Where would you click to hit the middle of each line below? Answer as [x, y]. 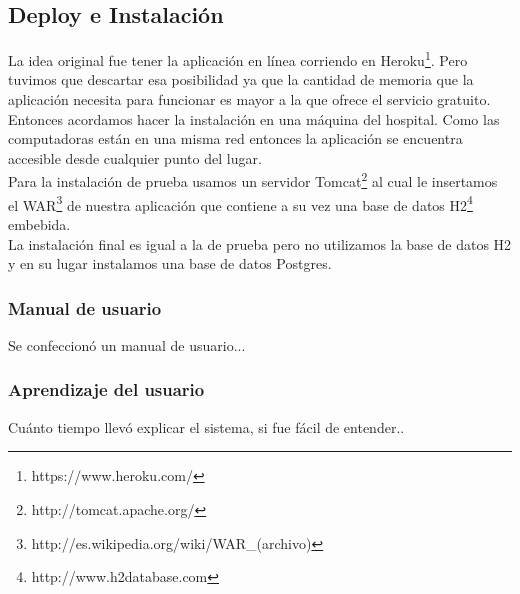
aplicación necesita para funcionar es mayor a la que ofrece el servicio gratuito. [249, 99]
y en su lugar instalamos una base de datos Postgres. [170, 263]
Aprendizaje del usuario [106, 389]
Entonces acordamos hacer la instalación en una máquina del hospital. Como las [254, 118]
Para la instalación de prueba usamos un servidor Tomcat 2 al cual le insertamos [253, 180]
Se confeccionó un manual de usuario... [127, 344]
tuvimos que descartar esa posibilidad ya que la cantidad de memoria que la [241, 79]
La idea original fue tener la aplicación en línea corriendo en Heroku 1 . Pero [238, 58]
